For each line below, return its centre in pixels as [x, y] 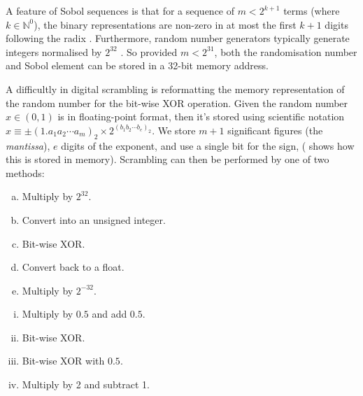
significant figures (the [275, 130]
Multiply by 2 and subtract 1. [86, 384]
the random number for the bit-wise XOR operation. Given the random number [177, 102]
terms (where [312, 10]
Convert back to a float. [73, 267]
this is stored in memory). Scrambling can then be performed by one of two [168, 159]
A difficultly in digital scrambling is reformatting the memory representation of [175, 89]
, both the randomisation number [286, 51]
